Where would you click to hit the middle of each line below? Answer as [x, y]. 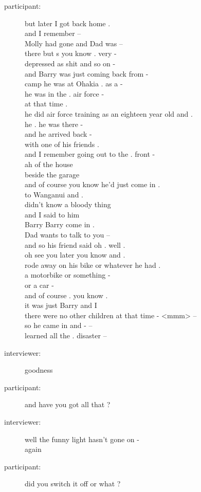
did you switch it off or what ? [73, 484]
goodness [39, 370]
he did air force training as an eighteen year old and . [109, 113]
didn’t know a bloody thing [68, 204]
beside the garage [52, 174]
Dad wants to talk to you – [67, 235]
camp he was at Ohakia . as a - [74, 84]
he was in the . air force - [65, 93]
